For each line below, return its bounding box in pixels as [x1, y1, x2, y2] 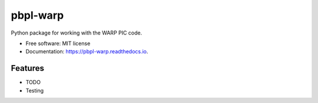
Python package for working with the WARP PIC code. [11, 29, 143, 36]
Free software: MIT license [25, 40, 91, 47]
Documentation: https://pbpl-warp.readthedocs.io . [25, 48, 148, 55]
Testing [25, 87, 44, 94]
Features [11, 63, 44, 73]
